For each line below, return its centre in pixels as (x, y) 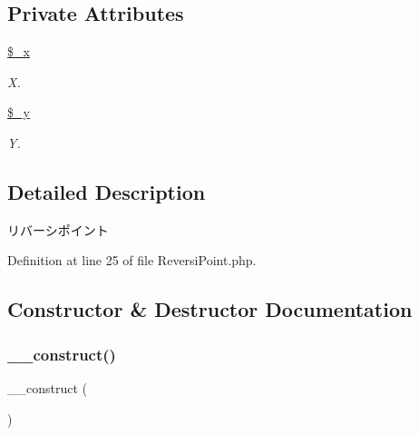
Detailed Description (107, 191)
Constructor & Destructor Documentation (210, 309)
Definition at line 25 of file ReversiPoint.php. (132, 260)
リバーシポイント (58, 229)
